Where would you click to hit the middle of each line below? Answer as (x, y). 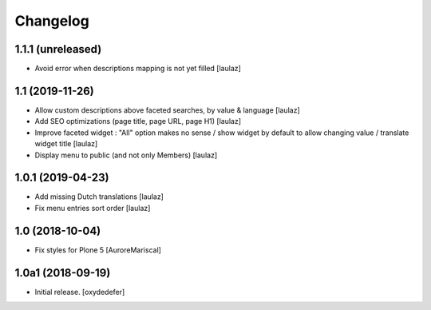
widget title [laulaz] (66, 144)
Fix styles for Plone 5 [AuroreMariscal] (98, 250)
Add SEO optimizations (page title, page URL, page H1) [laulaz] (138, 121)
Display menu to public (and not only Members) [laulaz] (126, 155)
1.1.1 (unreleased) (58, 49)
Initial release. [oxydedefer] (80, 292)
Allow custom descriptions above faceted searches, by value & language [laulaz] (168, 110)
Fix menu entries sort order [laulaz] (93, 208)
